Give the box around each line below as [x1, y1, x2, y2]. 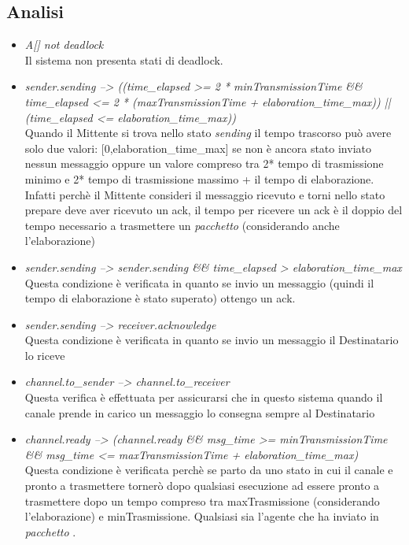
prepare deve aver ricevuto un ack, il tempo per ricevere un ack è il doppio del [24, 202, 403, 218]
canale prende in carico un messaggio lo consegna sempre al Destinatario [24, 404, 375, 421]
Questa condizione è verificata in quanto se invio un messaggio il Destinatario [24, 332, 399, 348]
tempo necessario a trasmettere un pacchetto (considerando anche [24, 217, 340, 233]
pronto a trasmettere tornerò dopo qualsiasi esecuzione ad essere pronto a [24, 477, 380, 494]
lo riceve [24, 347, 65, 363]
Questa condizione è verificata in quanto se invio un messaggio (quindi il [24, 274, 374, 291]
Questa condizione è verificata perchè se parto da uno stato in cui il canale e [24, 462, 393, 478]
